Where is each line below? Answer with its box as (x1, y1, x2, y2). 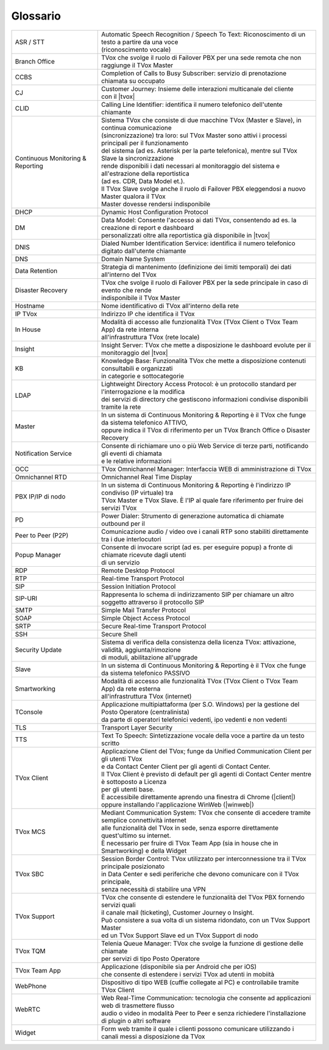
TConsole (15, 708, 43, 716)
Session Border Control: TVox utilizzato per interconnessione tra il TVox (101, 854, 307, 863)
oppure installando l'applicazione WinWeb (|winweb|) (101, 800, 254, 808)
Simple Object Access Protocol (101, 614, 190, 622)
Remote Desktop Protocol (101, 566, 175, 575)
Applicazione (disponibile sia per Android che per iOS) (101, 962, 257, 971)
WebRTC (15, 1005, 41, 1013)
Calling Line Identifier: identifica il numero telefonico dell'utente (101, 100, 283, 109)
